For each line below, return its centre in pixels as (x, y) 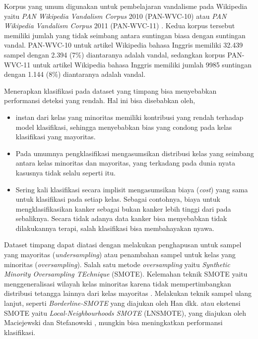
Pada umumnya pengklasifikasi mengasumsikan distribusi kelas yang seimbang (135, 153)
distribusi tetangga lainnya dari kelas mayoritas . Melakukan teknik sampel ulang (128, 293)
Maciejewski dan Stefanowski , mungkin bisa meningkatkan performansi (113, 322)
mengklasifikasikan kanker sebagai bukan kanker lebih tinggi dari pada (123, 208)
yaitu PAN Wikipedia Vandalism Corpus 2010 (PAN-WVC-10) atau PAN (115, 16)
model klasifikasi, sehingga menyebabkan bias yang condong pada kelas (124, 127)
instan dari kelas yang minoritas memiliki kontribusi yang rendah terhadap (129, 117)
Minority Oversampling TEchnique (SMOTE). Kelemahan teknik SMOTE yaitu (126, 274)
